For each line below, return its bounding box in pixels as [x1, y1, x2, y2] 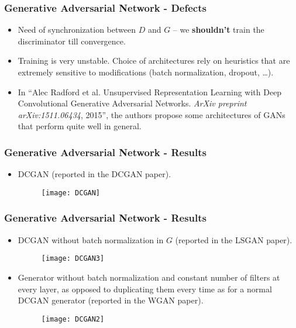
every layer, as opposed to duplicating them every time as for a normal [18, 282, 272, 295]
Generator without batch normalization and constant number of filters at [18, 271, 280, 283]
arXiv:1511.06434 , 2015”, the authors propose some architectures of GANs [18, 108, 285, 120]
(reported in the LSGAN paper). [175, 233, 292, 246]
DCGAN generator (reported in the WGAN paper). [18, 294, 204, 306]
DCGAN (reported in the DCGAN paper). [18, 168, 171, 180]
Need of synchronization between [18, 23, 136, 36]
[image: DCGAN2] [41, 315, 105, 323]
